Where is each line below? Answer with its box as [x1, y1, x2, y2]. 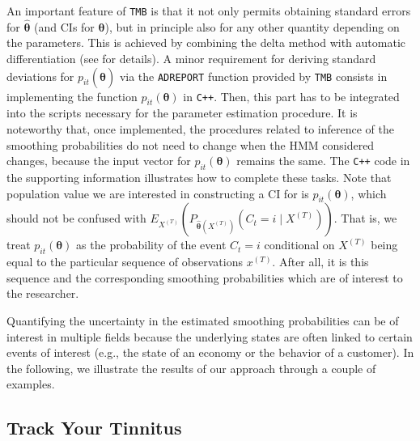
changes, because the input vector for [6, 152, 191, 169]
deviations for [6, 67, 74, 84]
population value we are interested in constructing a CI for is [6, 184, 309, 201]
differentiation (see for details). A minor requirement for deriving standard [6, 50, 376, 67]
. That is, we [333, 210, 397, 227]
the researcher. [6, 285, 79, 302]
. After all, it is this [272, 253, 369, 270]
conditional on [264, 236, 335, 253]
